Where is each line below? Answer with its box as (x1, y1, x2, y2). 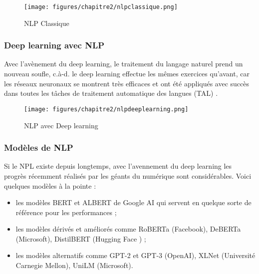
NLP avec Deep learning (24, 120, 98, 130)
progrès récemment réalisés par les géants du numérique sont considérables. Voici (4, 170, 252, 181)
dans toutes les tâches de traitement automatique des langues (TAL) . (4, 88, 218, 98)
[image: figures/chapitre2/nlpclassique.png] (24, 3, 178, 10)
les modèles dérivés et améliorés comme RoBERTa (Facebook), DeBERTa (15, 224, 241, 234)
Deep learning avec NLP (4, 39, 105, 51)
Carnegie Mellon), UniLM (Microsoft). (15, 260, 133, 271)
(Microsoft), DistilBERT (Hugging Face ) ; (15, 233, 146, 244)
